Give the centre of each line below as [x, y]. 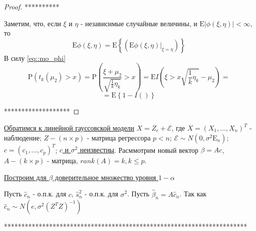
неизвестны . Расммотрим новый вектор [139, 150]
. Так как [193, 194]
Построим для [25, 177]
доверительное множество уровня [105, 177]
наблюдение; [23, 137]
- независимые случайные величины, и [139, 23]
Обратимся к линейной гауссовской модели [69, 128]
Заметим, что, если [33, 23]
